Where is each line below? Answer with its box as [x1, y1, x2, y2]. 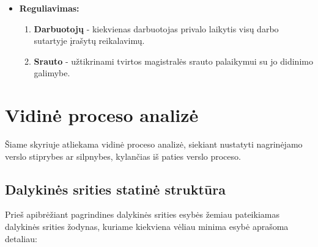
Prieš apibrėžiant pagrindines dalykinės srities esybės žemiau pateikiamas [5, 208, 279, 221]
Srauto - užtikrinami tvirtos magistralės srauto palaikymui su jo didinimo [34, 54, 313, 67]
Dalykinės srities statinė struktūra [5, 179, 226, 198]
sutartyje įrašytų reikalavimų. [34, 34, 145, 47]
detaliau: [5, 232, 37, 245]
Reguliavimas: [19, 2, 79, 14]
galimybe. [34, 66, 70, 79]
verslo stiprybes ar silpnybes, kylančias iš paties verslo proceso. [5, 149, 241, 162]
